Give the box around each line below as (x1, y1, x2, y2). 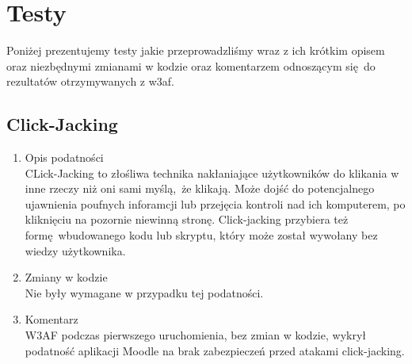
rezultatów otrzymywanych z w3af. (6, 73, 175, 90)
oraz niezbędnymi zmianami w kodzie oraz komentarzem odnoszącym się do (6, 57, 376, 74)
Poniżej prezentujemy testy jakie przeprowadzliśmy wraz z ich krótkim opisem (6, 42, 385, 59)
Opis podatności (25, 149, 104, 166)
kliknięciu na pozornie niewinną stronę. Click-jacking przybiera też (25, 211, 349, 228)
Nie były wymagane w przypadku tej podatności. (25, 284, 264, 301)
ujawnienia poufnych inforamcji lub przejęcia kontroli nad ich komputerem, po (25, 195, 406, 212)
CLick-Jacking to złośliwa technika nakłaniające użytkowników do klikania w (25, 164, 399, 181)
